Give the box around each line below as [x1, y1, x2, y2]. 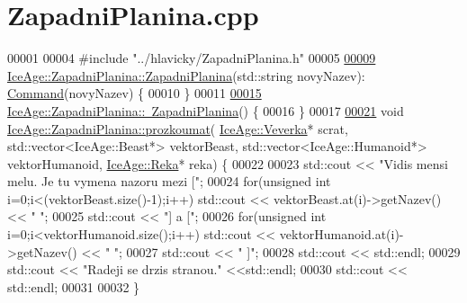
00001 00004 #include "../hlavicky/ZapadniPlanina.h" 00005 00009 [7, 49, 376, 67]
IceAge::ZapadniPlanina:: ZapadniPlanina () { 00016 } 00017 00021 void [7, 101, 404, 120]
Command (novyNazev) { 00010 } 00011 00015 [7, 84, 262, 102]
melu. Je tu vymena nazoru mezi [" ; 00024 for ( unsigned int [7, 172, 331, 191]
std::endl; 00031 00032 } [7, 277, 140, 296]
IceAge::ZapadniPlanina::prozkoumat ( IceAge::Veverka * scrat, [7, 119, 348, 138]
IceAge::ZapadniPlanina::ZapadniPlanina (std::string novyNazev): [7, 66, 365, 85]
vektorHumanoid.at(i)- [279, 225, 404, 244]
